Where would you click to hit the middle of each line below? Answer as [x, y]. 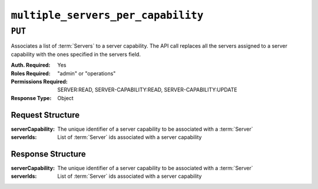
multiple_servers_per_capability [107, 15]
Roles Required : [31, 73]
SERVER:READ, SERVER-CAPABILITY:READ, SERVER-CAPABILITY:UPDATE [148, 90]
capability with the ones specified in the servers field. [76, 54]
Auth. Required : [31, 65]
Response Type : [31, 98]
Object [65, 98]
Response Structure [48, 154]
